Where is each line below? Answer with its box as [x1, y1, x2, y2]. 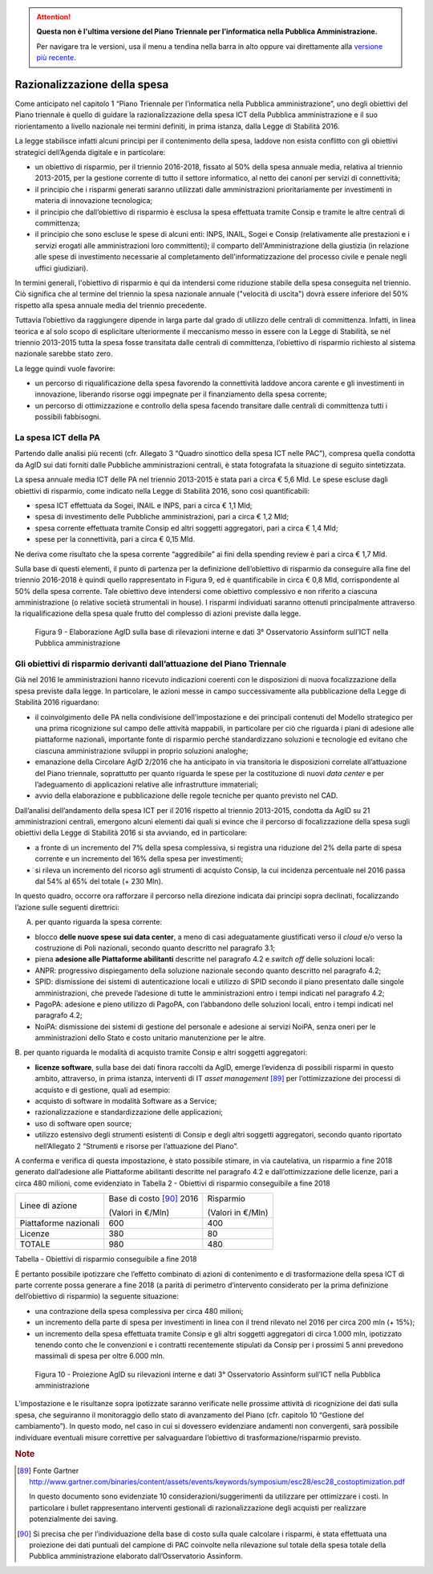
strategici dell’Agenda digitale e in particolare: [14, 147, 166, 157]
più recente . [36, 53, 76, 63]
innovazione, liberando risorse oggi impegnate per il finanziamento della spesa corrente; [34, 389, 328, 399]
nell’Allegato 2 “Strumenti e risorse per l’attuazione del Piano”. [34, 1141, 239, 1151]
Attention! [36, 12, 71, 22]
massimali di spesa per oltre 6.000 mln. [34, 1351, 165, 1360]
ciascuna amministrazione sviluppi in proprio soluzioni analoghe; [34, 746, 249, 755]
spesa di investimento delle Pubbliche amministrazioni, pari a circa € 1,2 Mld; [34, 512, 289, 522]
